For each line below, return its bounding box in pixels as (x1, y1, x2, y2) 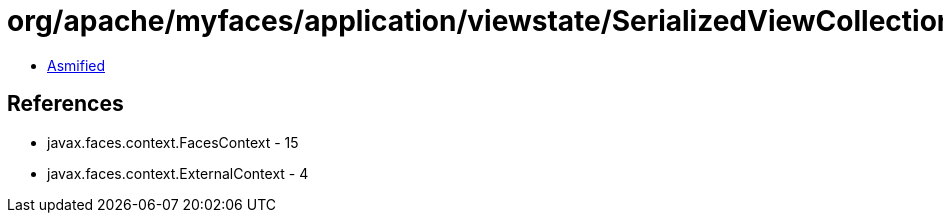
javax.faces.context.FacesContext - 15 (47, 133, 299, 151)
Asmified (47, 56, 106, 74)
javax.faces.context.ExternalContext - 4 (47, 164, 309, 182)
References (7, 91, 124, 117)
